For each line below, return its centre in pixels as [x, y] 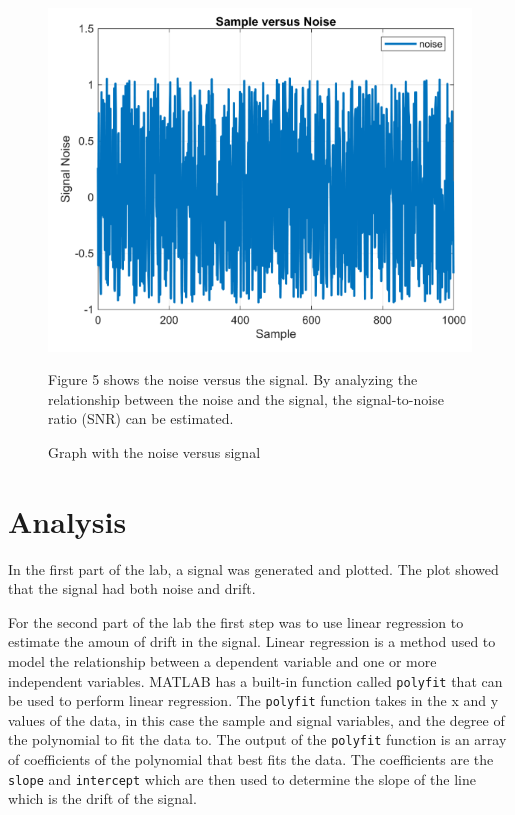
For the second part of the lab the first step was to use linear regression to [236, 621]
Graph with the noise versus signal [154, 451]
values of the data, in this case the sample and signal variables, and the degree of [256, 719]
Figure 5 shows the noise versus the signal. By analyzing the [233, 379]
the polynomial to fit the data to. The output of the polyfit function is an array [257, 739]
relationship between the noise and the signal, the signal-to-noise [246, 398]
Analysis [67, 520]
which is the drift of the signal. [102, 798]
